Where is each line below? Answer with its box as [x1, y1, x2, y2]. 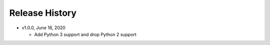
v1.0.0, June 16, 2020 [21, 25, 66, 31]
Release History [9, 7, 77, 18]
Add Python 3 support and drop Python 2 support [34, 31, 137, 37]
